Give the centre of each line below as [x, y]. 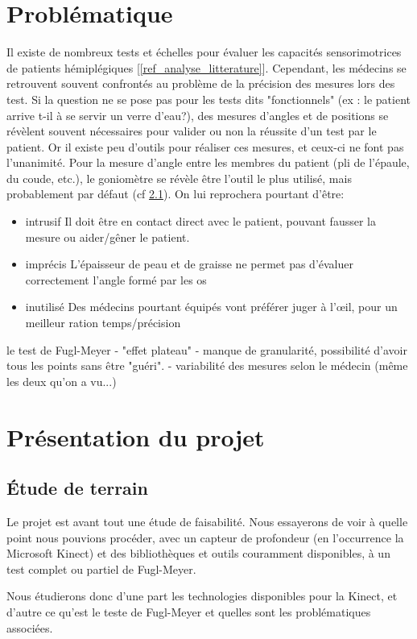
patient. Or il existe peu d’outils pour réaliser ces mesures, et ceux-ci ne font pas [205, 146]
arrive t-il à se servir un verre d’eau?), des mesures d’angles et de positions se [198, 115]
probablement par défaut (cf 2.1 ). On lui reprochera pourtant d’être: [175, 194]
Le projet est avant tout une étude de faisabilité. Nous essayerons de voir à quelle [207, 521]
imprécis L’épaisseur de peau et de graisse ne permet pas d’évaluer [189, 264]
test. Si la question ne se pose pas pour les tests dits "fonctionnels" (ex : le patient [209, 99]
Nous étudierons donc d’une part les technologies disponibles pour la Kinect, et [202, 596]
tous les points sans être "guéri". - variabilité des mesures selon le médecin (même [207, 365]
